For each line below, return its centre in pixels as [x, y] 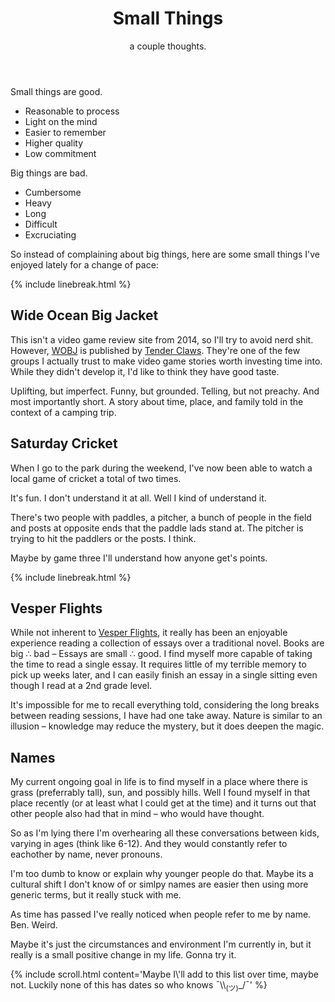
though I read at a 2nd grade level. [81, 686]
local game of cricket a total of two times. [96, 478]
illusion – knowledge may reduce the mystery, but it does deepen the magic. [167, 726]
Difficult [41, 224]
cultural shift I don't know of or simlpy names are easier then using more [159, 884]
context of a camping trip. [63, 412]
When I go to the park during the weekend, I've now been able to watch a [161, 468]
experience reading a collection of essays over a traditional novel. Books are [167, 643]
